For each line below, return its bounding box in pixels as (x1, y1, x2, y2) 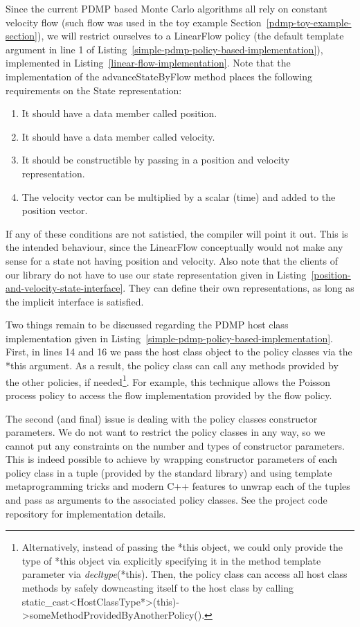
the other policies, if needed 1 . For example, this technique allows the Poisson (6, 372, 331, 389)
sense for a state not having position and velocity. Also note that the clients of (6, 253, 338, 267)
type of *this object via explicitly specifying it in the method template (21, 553, 321, 567)
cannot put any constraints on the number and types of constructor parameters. (6, 438, 345, 452)
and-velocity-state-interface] (6, 281, 123, 295)
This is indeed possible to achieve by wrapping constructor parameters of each (6, 452, 337, 466)
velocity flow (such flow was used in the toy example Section (6, 15, 262, 29)
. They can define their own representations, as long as (123, 281, 354, 295)
